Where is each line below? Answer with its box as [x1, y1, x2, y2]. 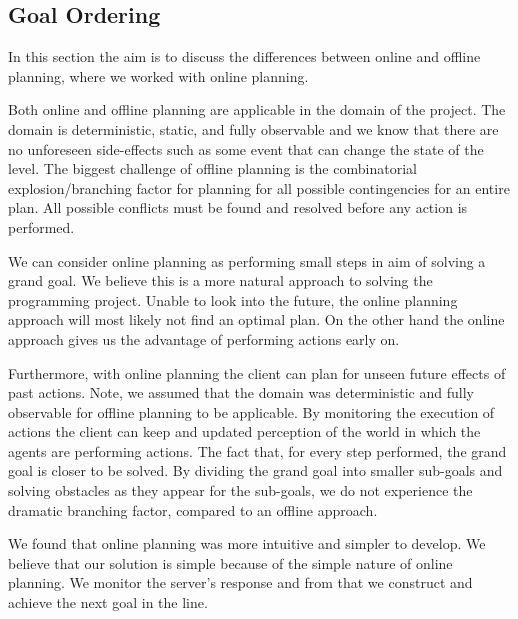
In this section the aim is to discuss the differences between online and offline [8, 46, 481, 67]
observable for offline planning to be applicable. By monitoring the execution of [8, 401, 495, 422]
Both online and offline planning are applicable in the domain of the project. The [8, 99, 506, 120]
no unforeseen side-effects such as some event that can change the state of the [8, 138, 484, 159]
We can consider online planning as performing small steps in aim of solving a [8, 250, 486, 271]
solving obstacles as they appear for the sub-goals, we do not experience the [8, 480, 473, 501]
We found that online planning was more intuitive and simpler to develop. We [8, 533, 486, 554]
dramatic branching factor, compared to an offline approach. [8, 499, 378, 520]
